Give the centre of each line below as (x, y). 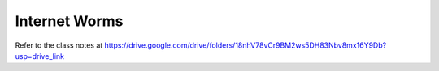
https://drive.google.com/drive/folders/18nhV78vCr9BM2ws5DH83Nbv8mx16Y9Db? (246, 45)
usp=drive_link (40, 56)
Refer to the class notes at (59, 45)
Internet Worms (69, 21)
